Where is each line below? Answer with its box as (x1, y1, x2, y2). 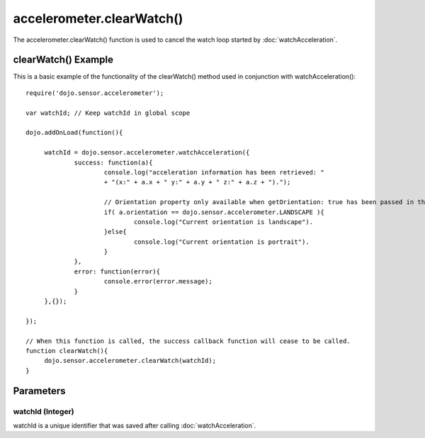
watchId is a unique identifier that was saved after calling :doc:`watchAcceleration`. (13, 421, 256, 429)
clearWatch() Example (13, 54, 113, 66)
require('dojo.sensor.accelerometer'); (25, 89, 164, 97)
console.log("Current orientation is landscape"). (133, 218, 314, 226)
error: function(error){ (74, 267, 161, 276)
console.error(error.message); (103, 277, 212, 286)
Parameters (13, 385, 66, 397)
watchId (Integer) (13, 406, 74, 416)
